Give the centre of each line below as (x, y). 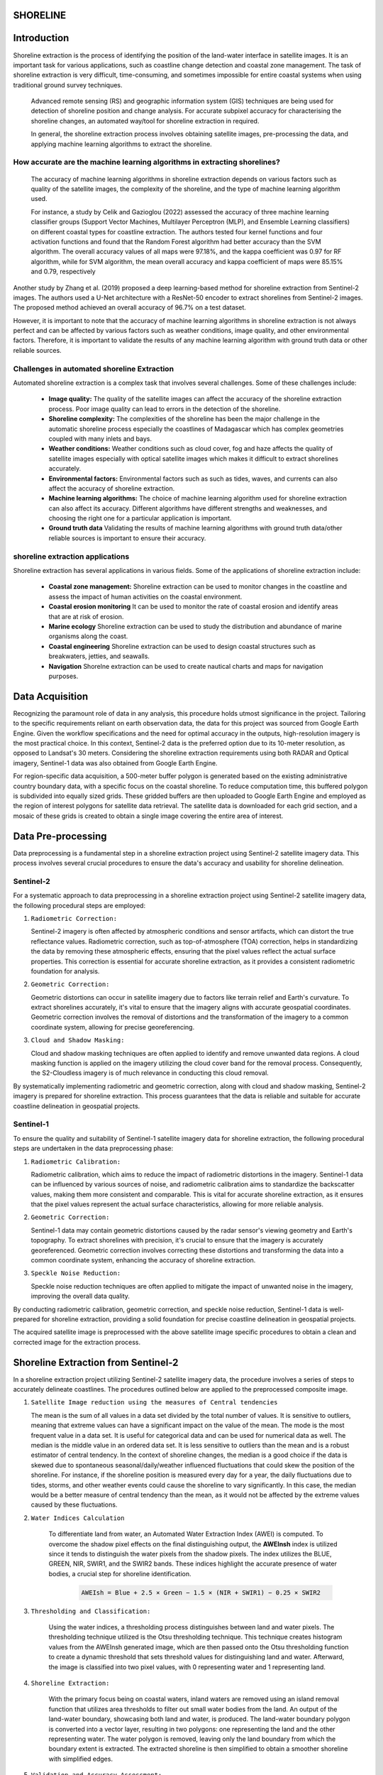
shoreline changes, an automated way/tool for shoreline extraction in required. (145, 121)
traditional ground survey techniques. (68, 84)
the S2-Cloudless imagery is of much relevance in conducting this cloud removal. (150, 1073)
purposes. (63, 676)
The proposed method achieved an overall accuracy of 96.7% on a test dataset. (129, 307)
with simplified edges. (81, 1759)
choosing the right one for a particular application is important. (140, 518)
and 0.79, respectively (63, 272)
